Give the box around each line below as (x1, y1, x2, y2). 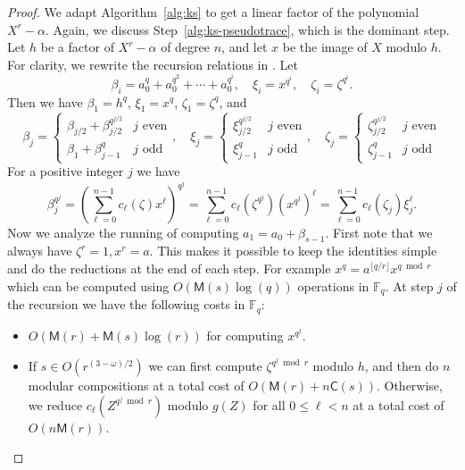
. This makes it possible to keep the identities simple (149, 241, 437, 260)
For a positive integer (7, 162, 124, 180)
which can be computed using (7, 276, 170, 295)
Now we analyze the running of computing (7, 222, 239, 241)
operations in (297, 276, 370, 295)
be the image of (282, 38, 368, 56)
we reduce (28, 395, 83, 414)
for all (253, 395, 286, 414)
